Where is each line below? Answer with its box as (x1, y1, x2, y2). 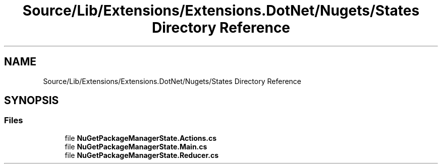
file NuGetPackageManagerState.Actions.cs (65, 133, 217, 142)
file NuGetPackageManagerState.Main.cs (65, 142, 207, 151)
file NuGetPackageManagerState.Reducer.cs (65, 150, 218, 159)
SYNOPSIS (4, 94, 59, 107)
